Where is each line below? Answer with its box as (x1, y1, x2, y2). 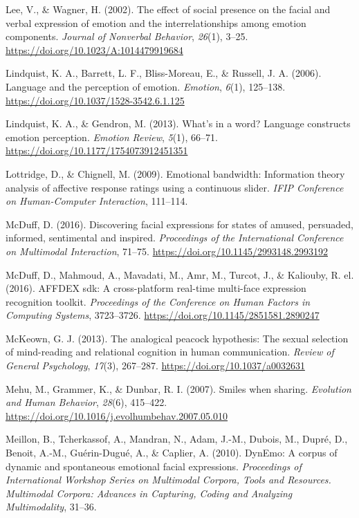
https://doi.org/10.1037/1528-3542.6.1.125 (6, 93, 185, 107)
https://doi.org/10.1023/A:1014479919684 (6, 42, 183, 57)
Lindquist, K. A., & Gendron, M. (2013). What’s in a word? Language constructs (6, 116, 351, 131)
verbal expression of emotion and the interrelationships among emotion (6, 15, 306, 30)
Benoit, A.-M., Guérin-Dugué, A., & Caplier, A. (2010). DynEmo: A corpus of (6, 445, 338, 460)
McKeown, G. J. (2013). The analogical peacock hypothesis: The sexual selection (6, 331, 349, 345)
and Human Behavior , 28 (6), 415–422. (6, 395, 167, 409)
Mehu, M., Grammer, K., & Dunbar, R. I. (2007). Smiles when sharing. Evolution (6, 381, 351, 396)
